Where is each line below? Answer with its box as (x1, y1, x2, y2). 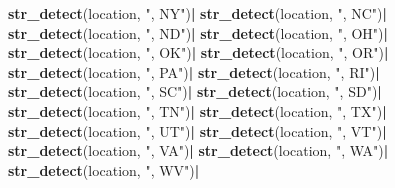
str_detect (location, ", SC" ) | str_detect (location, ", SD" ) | (8, 81, 382, 102)
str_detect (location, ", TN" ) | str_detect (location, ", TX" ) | (8, 100, 387, 121)
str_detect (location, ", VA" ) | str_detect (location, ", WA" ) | (8, 140, 389, 161)
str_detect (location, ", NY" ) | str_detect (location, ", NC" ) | (8, 3, 388, 23)
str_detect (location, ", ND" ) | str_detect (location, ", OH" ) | (8, 22, 389, 43)
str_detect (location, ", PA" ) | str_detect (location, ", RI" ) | (8, 61, 380, 82)
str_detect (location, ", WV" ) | (8, 159, 200, 180)
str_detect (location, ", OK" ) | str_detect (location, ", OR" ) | (8, 42, 389, 63)
